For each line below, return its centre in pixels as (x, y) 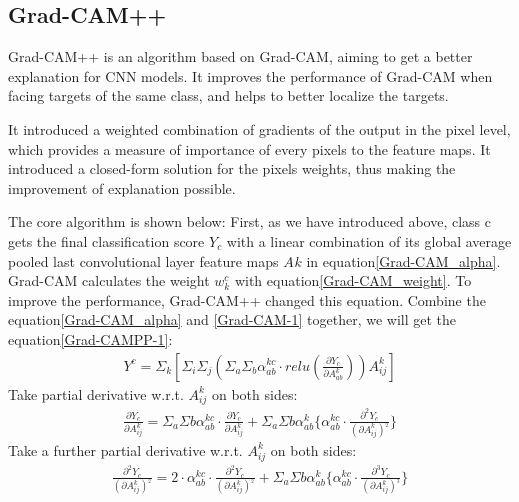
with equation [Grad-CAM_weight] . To (353, 280)
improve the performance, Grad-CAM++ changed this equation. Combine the (247, 299)
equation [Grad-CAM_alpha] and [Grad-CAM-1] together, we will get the (232, 319)
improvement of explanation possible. (122, 187)
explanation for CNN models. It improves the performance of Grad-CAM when (250, 75)
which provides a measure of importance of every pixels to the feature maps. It (249, 148)
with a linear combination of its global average (369, 240)
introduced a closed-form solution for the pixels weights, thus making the (232, 168)
